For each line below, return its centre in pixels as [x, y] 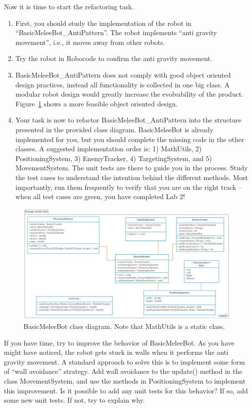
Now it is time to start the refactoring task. [69, 6]
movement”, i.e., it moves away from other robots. [90, 42]
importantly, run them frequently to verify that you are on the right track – [129, 187]
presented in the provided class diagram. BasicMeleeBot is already [114, 129]
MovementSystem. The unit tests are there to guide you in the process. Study [132, 168]
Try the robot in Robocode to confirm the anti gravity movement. [114, 58]
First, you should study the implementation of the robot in [103, 23]
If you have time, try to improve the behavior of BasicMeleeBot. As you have [119, 342]
